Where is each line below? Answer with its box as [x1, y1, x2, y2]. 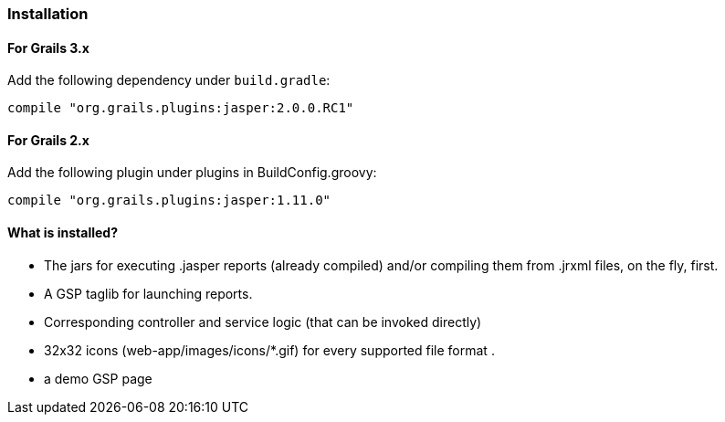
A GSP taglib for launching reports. [44, 285, 253, 301]
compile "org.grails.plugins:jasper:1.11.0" [7, 193, 331, 208]
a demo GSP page [44, 370, 152, 386]
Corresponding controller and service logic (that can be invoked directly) [44, 313, 482, 330]
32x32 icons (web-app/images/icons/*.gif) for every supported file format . [44, 342, 495, 358]
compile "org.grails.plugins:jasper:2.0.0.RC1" [7, 100, 354, 116]
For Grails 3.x [7, 39, 89, 56]
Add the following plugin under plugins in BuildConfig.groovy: [7, 164, 377, 181]
